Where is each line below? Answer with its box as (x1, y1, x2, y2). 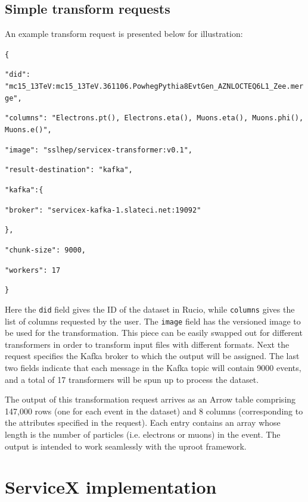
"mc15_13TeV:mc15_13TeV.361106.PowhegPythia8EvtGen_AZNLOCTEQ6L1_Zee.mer (5, 82, 304, 91)
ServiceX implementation (5, 475, 217, 499)
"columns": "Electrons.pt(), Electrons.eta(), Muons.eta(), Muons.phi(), (5, 114, 304, 123)
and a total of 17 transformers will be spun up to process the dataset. (5, 373, 259, 385)
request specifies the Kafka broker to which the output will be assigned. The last (5, 350, 300, 362)
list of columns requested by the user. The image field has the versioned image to (5, 314, 301, 327)
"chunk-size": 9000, (5, 246, 86, 255)
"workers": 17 (5, 266, 61, 275)
